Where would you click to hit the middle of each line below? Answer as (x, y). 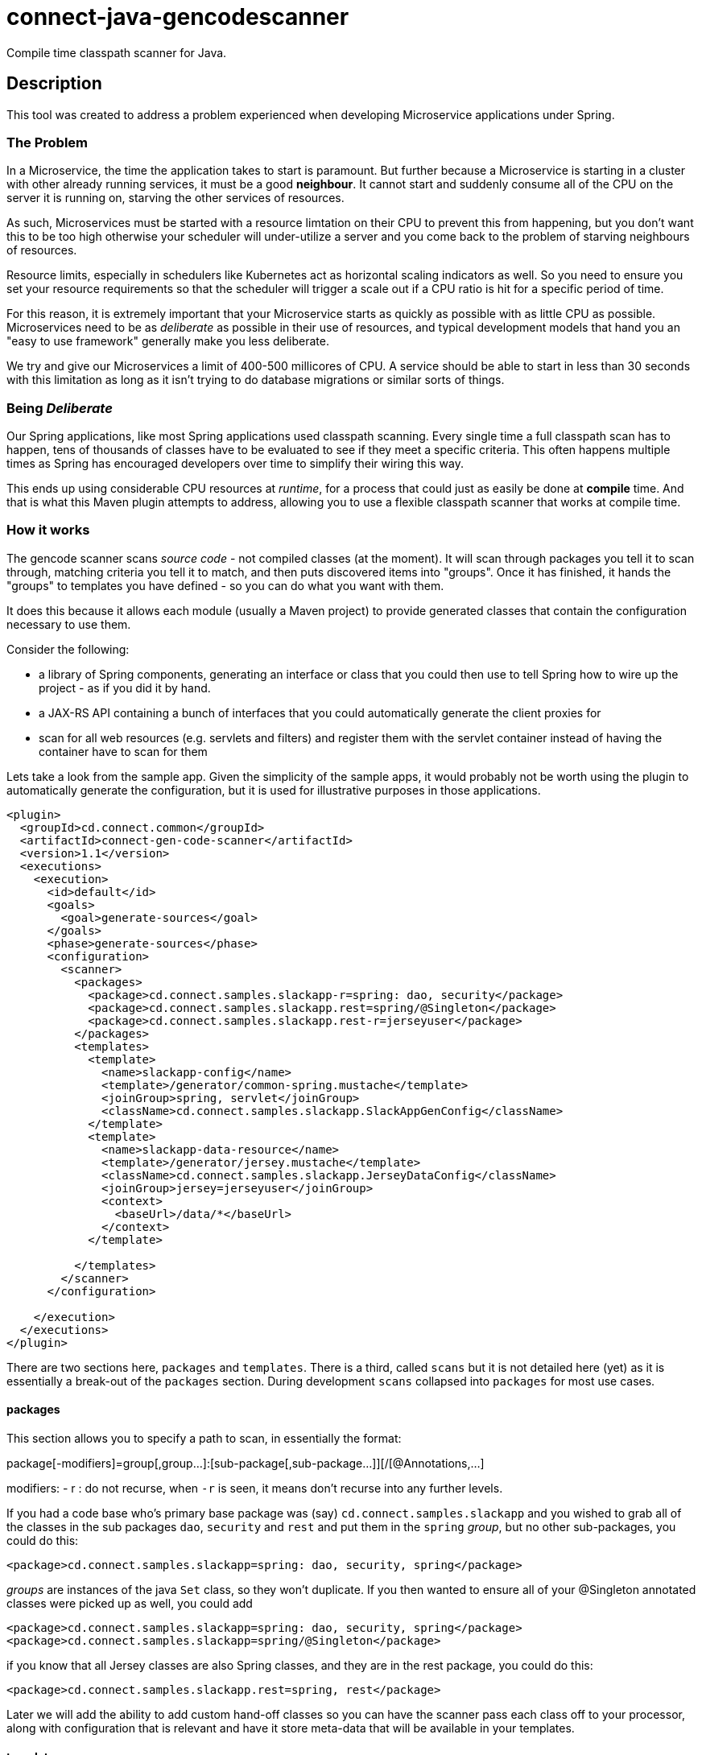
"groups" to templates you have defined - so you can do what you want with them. (225, 585)
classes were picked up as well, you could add (130, 1604)
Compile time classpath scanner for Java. (117, 52)
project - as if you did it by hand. (125, 688)
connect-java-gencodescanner (178, 17)
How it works (48, 530)
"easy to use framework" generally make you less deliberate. (168, 341)
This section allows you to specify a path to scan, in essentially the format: (204, 1439)
